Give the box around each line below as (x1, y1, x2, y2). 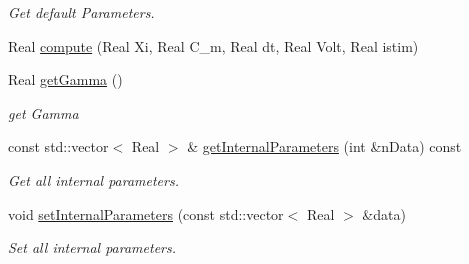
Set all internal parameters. (8, 237, 177, 258)
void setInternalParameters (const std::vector (8, 203, 284, 224)
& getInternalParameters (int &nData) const (187, 136, 462, 157)
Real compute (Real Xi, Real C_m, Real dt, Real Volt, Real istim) (8, 35, 419, 56)
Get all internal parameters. (8, 169, 179, 190)
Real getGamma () (8, 69, 123, 90)
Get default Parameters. (8, 2, 155, 22)
